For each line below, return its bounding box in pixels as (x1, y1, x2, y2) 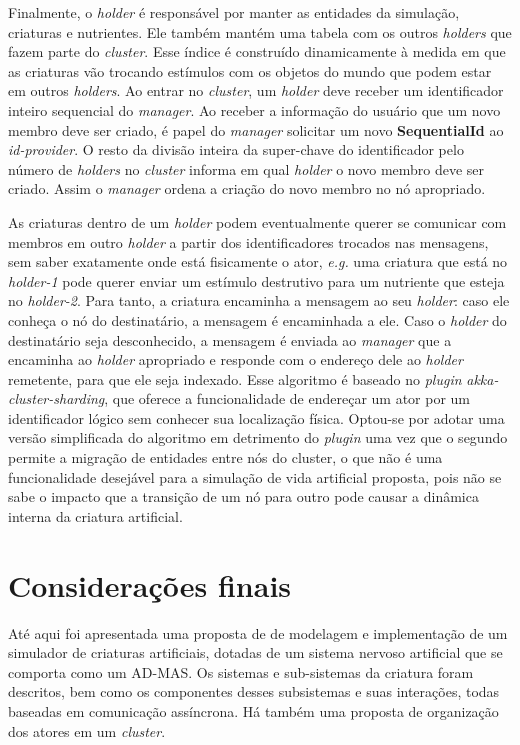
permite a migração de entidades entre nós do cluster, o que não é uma (8, 447, 443, 468)
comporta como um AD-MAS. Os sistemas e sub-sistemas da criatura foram (8, 661, 474, 682)
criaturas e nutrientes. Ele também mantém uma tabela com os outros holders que (8, 21, 512, 42)
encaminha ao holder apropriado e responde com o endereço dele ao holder (8, 349, 463, 370)
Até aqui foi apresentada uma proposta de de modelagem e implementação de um (8, 622, 508, 643)
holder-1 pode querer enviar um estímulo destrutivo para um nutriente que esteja (8, 270, 505, 291)
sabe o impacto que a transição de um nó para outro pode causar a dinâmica (8, 486, 479, 507)
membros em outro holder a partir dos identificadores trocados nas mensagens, (8, 231, 489, 252)
